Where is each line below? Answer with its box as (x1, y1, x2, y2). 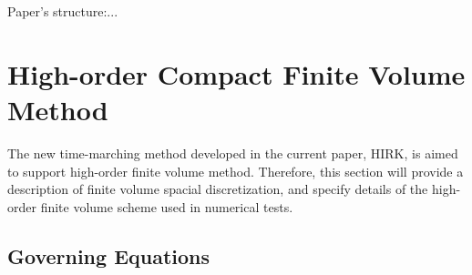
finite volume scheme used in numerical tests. (40, 197, 293, 216)
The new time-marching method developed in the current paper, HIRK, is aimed (7, 143, 458, 162)
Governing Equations (7, 241, 210, 270)
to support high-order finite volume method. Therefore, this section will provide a (7, 161, 464, 180)
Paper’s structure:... (7, 2, 118, 20)
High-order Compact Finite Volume (7, 55, 466, 92)
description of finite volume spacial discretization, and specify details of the (7, 179, 428, 199)
